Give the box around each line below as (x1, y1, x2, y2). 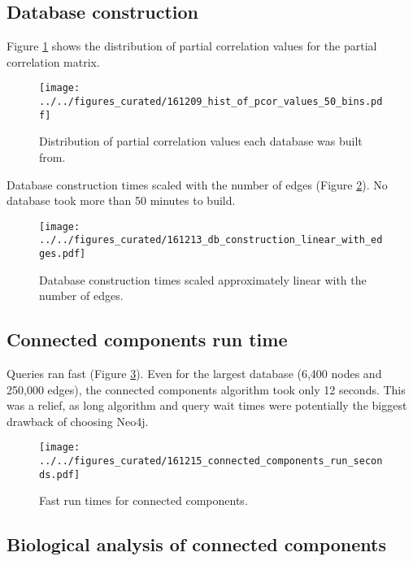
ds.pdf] (39, 468, 80, 481)
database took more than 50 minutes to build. (7, 192, 236, 209)
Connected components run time (7, 327, 288, 352)
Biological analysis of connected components (7, 532, 386, 557)
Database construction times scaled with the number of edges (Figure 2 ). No (7, 176, 388, 193)
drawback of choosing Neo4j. (7, 412, 149, 429)
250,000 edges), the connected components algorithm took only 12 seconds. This (7, 381, 406, 398)
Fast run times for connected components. (39, 492, 248, 509)
